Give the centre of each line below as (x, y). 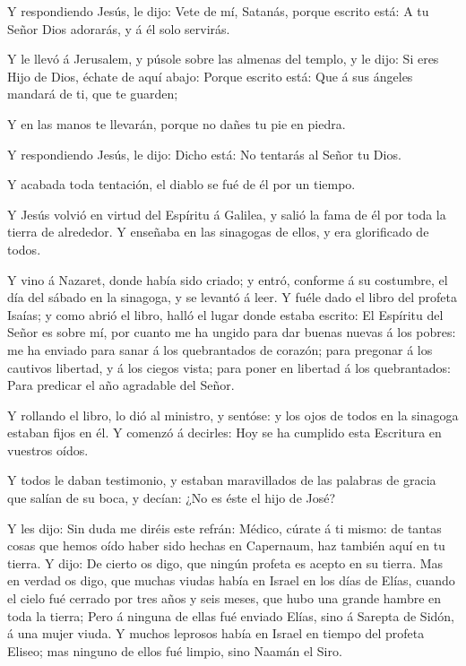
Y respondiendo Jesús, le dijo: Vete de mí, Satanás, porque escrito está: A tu (218, 11)
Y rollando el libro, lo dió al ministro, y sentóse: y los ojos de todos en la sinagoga (233, 415)
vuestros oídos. (48, 450)
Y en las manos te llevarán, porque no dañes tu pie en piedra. (177, 123)
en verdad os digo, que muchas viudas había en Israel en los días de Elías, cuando (231, 580)
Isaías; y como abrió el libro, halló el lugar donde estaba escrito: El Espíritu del (225, 314)
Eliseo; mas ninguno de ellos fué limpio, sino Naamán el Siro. (175, 650)
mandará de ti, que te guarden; (93, 94)
